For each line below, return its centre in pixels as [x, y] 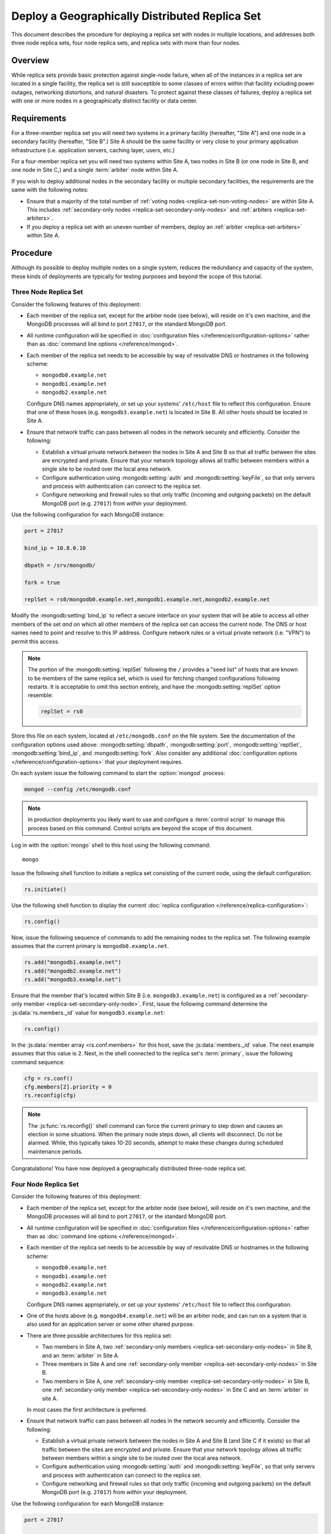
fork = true [42, 582]
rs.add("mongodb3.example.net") [73, 980]
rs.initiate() [45, 889]
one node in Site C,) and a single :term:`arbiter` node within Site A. [95, 170]
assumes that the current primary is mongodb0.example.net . [90, 946]
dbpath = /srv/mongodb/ [60, 565]
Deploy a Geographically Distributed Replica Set [136, 16]
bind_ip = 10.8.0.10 [55, 548]
